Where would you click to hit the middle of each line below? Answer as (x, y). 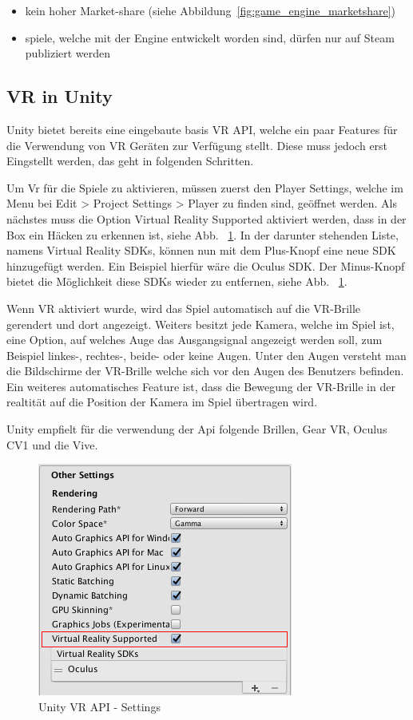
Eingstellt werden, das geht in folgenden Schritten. (130, 161)
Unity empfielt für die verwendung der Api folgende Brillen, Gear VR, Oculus (197, 429)
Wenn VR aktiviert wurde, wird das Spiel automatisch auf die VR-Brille (184, 308)
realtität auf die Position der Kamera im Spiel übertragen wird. (162, 402)
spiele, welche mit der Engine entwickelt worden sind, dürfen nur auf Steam (210, 37)
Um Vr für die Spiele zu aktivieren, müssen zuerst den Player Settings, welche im (205, 187)
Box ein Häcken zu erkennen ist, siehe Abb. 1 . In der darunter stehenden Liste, (203, 234)
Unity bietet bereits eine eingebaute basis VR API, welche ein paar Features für (202, 129)
